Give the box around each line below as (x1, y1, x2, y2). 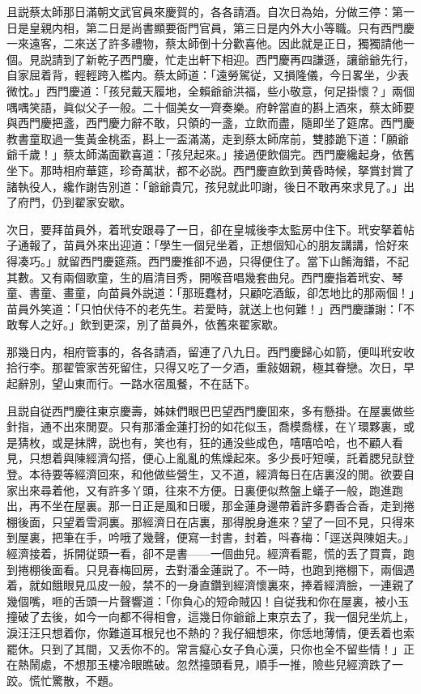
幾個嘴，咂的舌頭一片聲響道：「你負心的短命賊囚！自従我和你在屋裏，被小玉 (6, 592, 409, 609)
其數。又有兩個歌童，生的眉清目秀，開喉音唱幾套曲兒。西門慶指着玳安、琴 (6, 268, 403, 285)
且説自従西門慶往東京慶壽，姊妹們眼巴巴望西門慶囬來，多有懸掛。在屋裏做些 (6, 402, 415, 419)
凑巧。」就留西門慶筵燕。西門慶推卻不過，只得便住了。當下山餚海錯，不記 (17, 252, 409, 269)
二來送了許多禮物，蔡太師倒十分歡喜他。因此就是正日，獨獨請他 (62, 35, 403, 52)
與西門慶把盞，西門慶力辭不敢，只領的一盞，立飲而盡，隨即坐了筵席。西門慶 (6, 114, 415, 131)
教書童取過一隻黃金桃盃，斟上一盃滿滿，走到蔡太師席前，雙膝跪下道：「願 (6, 130, 398, 147)
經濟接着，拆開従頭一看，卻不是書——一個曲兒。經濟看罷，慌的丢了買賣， (6, 545, 403, 561)
